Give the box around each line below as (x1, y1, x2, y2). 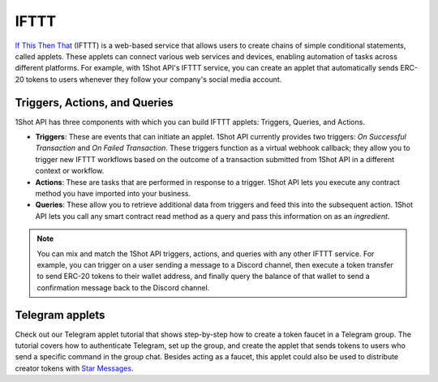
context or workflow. (35, 166, 105, 176)
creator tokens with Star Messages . (15, 363, 134, 373)
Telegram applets (15, 308, 105, 322)
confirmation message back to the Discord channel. (36, 282, 210, 292)
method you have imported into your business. (35, 188, 191, 198)
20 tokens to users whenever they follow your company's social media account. (15, 74, 282, 84)
